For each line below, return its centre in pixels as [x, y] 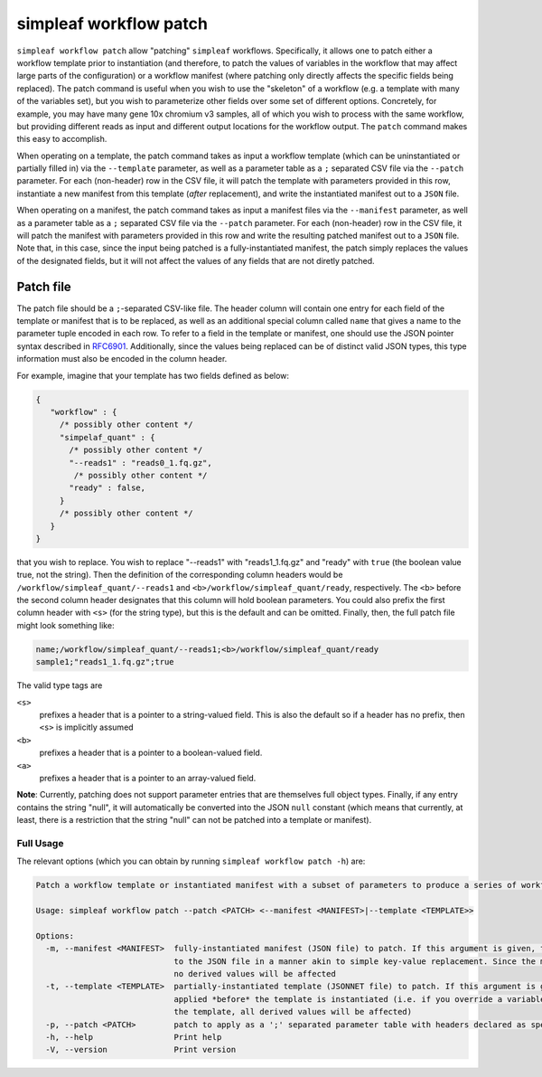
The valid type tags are [60, 685]
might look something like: [65, 625]
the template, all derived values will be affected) [293, 1012]
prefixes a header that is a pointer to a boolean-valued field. [151, 753]
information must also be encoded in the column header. [122, 359]
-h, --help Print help [134, 1037]
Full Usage [40, 843]
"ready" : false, [107, 488]
